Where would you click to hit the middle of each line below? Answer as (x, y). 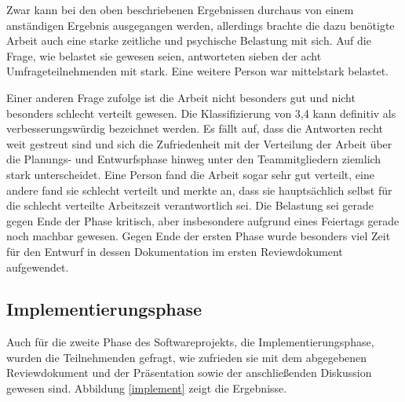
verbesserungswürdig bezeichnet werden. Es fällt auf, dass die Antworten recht (195, 128)
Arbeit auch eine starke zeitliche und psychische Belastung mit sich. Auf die (189, 40)
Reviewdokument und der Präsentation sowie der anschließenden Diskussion (189, 373)
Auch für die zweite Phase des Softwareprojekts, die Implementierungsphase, (190, 342)
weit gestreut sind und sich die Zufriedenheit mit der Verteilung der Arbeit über (199, 143)
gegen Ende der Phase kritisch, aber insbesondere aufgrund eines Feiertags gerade (203, 220)
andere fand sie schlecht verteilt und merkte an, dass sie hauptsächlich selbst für (199, 190)
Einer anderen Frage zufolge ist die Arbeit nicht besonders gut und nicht (181, 97)
